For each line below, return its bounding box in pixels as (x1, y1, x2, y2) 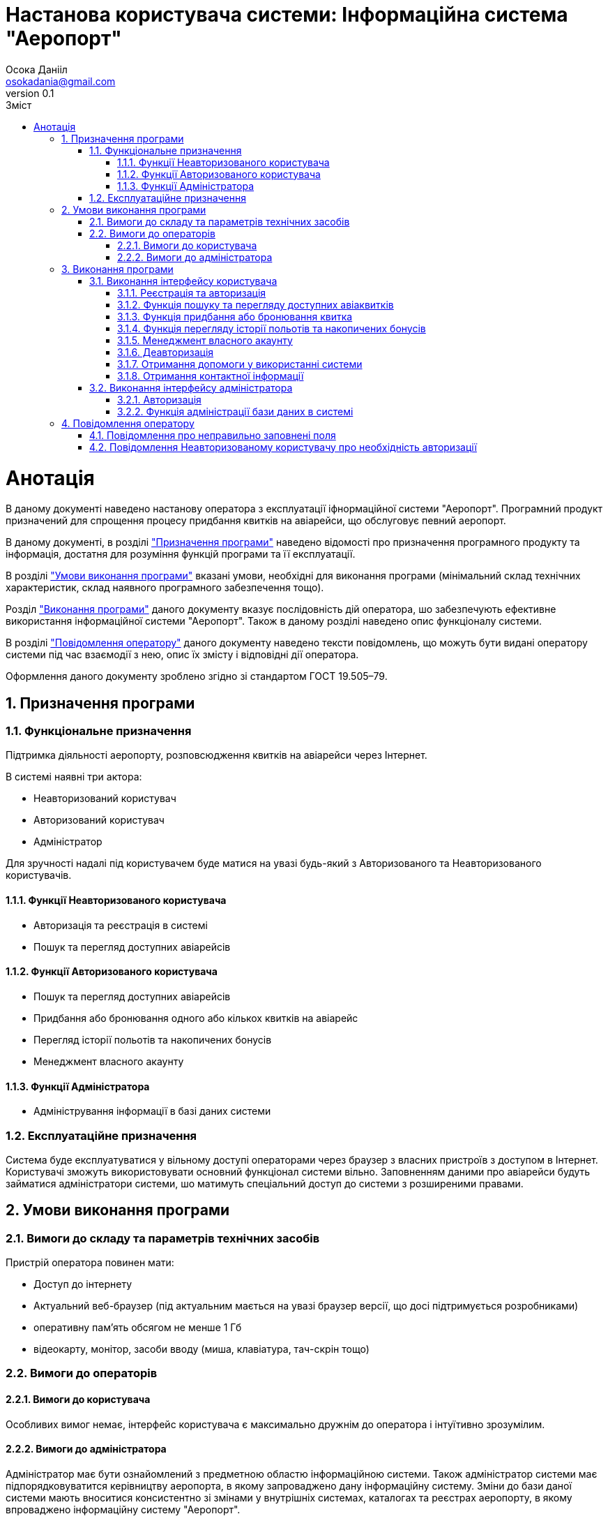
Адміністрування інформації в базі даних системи (33, 1105, 271, 1118)
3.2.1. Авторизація (117, 393, 202, 406)
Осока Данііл (6, 63, 68, 75)
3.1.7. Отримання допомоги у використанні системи (117, 357, 363, 370)
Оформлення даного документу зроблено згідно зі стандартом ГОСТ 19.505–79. (6, 670, 388, 683)
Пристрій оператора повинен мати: (6, 1256, 174, 1269)
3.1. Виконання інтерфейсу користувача (89, 274, 278, 287)
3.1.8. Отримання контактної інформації (117, 369, 304, 382)
